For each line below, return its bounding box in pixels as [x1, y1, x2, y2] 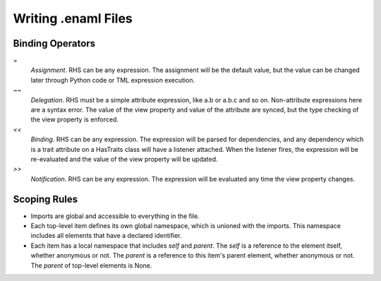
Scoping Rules [13, 193, 78, 205]
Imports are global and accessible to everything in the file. [30, 212, 200, 220]
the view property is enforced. [30, 115, 119, 124]
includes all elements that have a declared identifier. [30, 232, 183, 240]
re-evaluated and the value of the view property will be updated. [30, 155, 218, 163]
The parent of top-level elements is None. [30, 261, 152, 270]
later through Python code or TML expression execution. [30, 76, 195, 84]
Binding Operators [13, 37, 95, 49]
